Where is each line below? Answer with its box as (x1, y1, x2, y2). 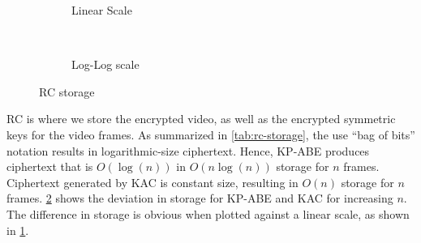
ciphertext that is (6, 158, 93, 175)
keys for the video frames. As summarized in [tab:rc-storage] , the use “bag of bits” (6, 126, 415, 143)
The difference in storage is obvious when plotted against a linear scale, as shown (6, 205, 410, 222)
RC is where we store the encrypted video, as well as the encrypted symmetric (6, 110, 396, 127)
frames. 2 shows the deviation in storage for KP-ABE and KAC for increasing (6, 190, 393, 207)
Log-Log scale (71, 56, 140, 73)
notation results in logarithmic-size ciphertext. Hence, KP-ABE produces (6, 142, 370, 159)
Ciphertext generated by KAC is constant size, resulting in (6, 173, 299, 190)
